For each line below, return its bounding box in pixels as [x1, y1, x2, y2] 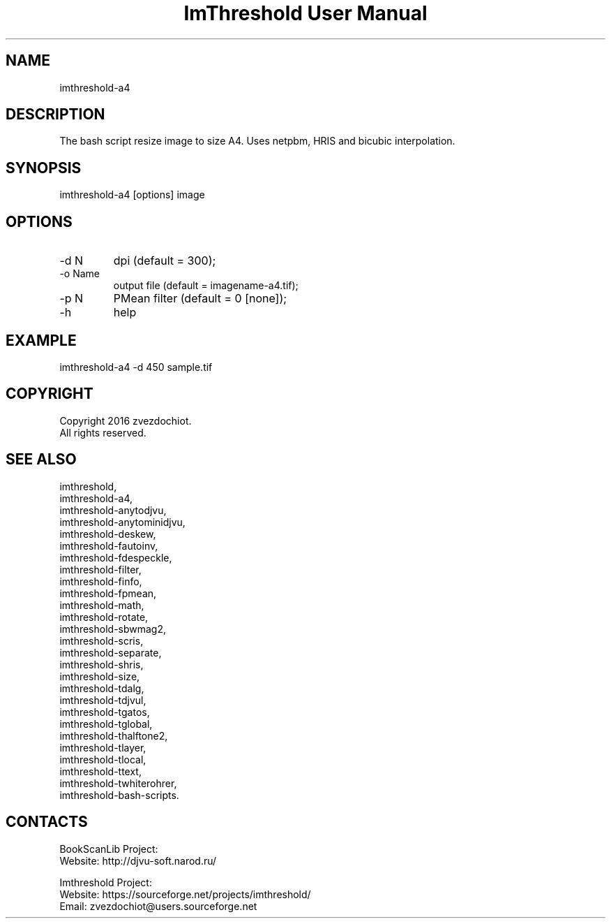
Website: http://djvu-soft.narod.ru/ [59, 854, 217, 867]
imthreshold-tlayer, [59, 741, 146, 754]
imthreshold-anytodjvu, [59, 504, 167, 516]
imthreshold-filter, [59, 563, 142, 575]
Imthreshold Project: [59, 876, 152, 888]
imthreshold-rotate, [59, 610, 149, 623]
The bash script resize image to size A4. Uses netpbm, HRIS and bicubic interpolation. [59, 135, 455, 147]
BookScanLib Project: [59, 842, 158, 855]
